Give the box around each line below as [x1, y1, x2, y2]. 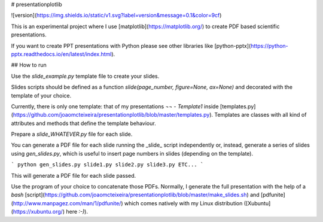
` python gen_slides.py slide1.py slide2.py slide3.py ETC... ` [11, 162, 204, 168]
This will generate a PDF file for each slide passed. [11, 172, 136, 179]
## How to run [11, 62, 47, 69]
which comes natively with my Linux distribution [124, 199, 243, 206]
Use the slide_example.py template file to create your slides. [11, 72, 160, 80]
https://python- [250, 42, 288, 49]
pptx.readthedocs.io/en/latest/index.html [11, 50, 112, 57]
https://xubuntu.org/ [13, 208, 63, 215]
